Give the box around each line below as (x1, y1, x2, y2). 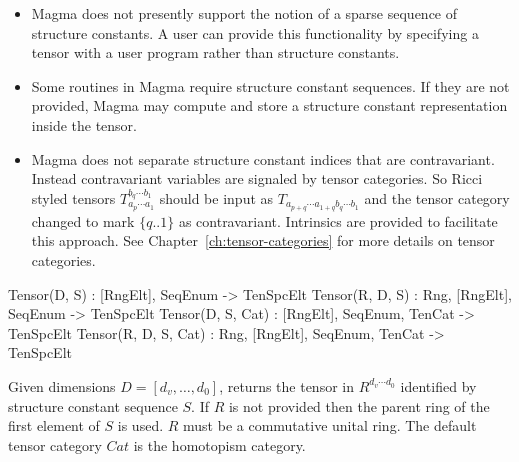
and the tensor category (364, 187, 510, 208)
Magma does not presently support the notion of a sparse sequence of (31, 3, 458, 23)
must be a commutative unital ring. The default (183, 415, 477, 436)
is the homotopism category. (133, 434, 306, 455)
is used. (117, 415, 164, 436)
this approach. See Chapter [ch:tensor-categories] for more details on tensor (31, 230, 495, 251)
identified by (400, 375, 477, 396)
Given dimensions (8, 375, 116, 396)
